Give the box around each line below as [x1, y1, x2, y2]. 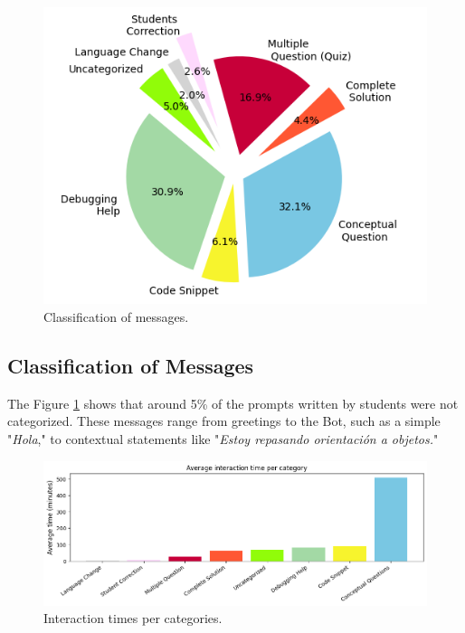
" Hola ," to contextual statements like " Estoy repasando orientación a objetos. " [7, 430, 439, 449]
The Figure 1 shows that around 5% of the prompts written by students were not [7, 393, 459, 412]
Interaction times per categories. [43, 609, 223, 628]
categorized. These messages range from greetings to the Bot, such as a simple [7, 411, 441, 430]
